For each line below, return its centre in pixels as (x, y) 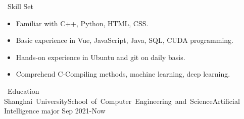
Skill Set (20, 6)
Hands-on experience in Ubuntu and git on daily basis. (101, 57)
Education (23, 91)
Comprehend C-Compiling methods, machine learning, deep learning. (123, 74)
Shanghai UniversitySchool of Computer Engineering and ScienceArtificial (122, 101)
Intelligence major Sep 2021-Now (55, 111)
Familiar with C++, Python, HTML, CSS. (82, 23)
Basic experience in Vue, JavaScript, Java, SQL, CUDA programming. (125, 40)
